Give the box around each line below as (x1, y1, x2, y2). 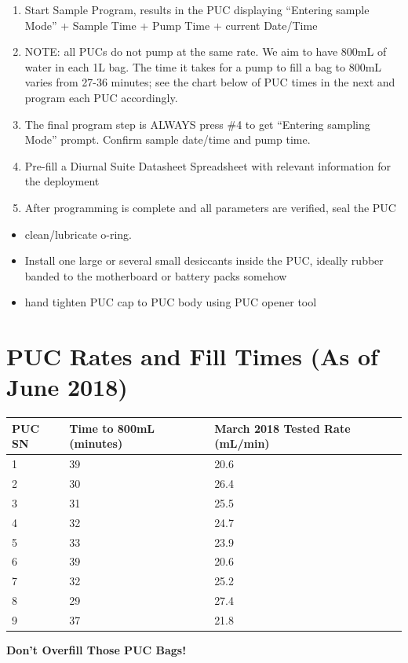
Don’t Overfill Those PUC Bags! (6, 642, 187, 658)
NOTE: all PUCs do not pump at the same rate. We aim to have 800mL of (24, 43, 387, 60)
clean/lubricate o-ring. (24, 225, 133, 242)
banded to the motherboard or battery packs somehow (24, 267, 287, 284)
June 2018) (6, 371, 128, 403)
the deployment (24, 173, 100, 189)
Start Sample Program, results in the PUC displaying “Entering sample (24, 2, 370, 17)
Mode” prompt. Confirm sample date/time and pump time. (24, 131, 311, 148)
